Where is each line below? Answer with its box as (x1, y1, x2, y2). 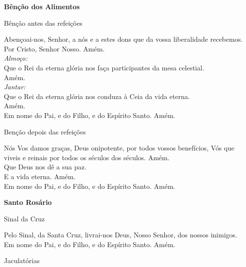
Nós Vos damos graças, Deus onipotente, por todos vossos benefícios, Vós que (4, 143, 234, 153)
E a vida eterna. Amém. (4, 171, 76, 181)
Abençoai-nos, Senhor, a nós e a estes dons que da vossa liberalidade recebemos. (4, 34, 243, 44)
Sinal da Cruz (4, 213, 45, 223)
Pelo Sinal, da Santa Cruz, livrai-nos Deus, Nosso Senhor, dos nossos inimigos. (4, 230, 237, 240)
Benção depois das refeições (4, 126, 86, 136)
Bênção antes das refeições (4, 17, 83, 28)
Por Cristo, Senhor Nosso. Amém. (4, 43, 105, 53)
